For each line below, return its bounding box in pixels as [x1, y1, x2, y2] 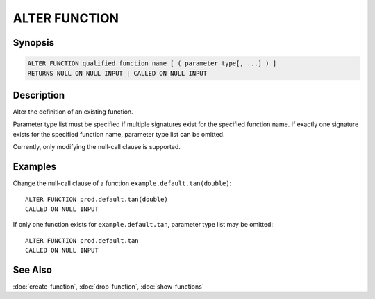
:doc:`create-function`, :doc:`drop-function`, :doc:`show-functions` [12, 282, 204, 291]
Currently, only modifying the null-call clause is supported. [12, 143, 181, 151]
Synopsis [12, 37, 55, 49]
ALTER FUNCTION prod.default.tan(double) [25, 195, 168, 203]
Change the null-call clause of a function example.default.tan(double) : [12, 179, 232, 187]
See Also [12, 264, 52, 275]
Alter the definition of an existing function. [12, 108, 133, 116]
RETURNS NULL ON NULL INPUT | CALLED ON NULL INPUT [27, 69, 208, 77]
